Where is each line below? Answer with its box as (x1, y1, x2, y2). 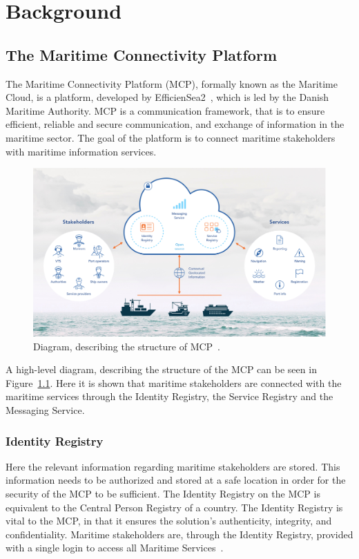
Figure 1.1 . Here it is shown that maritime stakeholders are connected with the (6, 375, 342, 390)
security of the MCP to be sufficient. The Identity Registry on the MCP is (6, 486, 320, 500)
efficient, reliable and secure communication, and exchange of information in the (6, 117, 345, 131)
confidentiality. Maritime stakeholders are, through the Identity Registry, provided (6, 527, 353, 541)
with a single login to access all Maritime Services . (6, 540, 224, 555)
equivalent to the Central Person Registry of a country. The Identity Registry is (6, 500, 343, 514)
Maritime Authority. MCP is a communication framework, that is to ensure (6, 103, 325, 117)
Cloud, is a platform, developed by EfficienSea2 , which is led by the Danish (6, 90, 329, 104)
